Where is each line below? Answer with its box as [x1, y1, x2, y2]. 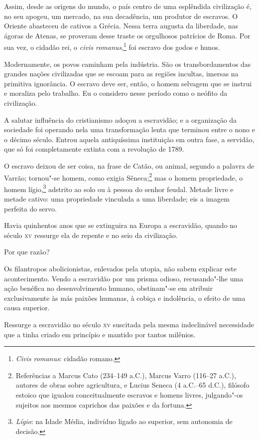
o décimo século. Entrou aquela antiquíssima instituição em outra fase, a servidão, [4, 134, 255, 144]
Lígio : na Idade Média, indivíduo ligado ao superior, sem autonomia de [15, 416, 233, 427]
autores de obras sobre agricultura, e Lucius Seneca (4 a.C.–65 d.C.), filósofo [15, 380, 250, 390]
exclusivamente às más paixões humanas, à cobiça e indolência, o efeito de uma [4, 292, 246, 303]
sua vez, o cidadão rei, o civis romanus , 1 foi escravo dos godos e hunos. [4, 40, 220, 52]
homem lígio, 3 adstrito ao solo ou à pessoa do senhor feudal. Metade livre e [4, 182, 234, 194]
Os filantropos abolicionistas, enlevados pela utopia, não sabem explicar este [4, 263, 237, 274]
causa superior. [4, 302, 50, 313]
